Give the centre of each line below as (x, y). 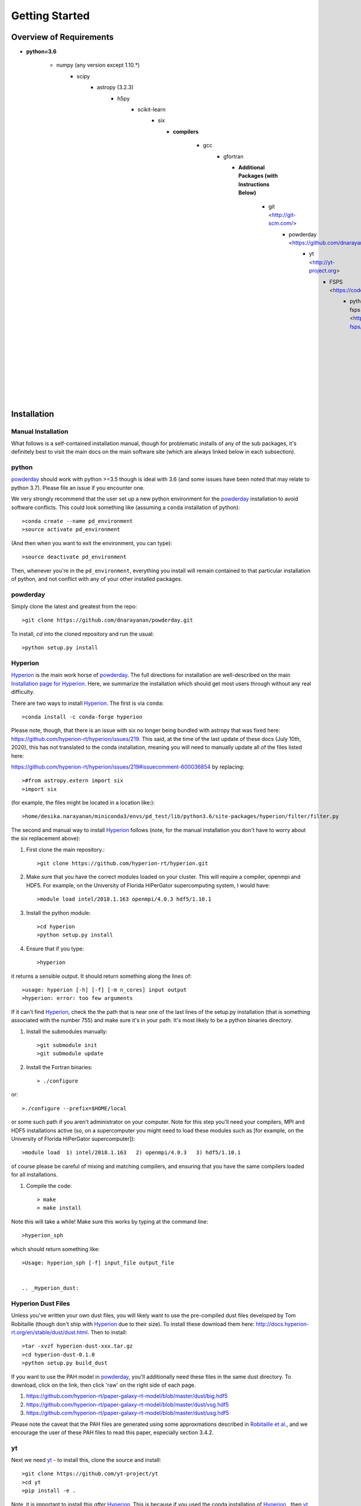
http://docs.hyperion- (282, 1324)
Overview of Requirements (62, 37)
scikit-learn (151, 110)
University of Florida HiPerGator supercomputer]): (73, 1139)
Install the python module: (58, 913)
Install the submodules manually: (67, 1031)
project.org (323, 270)
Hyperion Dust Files (41, 1303)
